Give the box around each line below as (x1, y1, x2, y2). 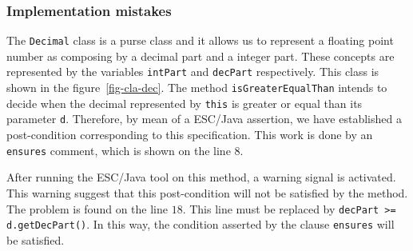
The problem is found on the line (6, 200, 168, 217)
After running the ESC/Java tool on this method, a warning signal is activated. (6, 169, 396, 185)
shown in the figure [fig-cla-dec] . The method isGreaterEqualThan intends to (6, 79, 387, 96)
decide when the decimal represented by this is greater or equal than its (6, 94, 363, 111)
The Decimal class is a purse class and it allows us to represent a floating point (6, 32, 394, 49)
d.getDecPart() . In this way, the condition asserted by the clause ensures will (6, 216, 395, 233)
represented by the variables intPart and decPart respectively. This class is (6, 63, 379, 80)
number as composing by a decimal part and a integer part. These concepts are (6, 47, 395, 64)
